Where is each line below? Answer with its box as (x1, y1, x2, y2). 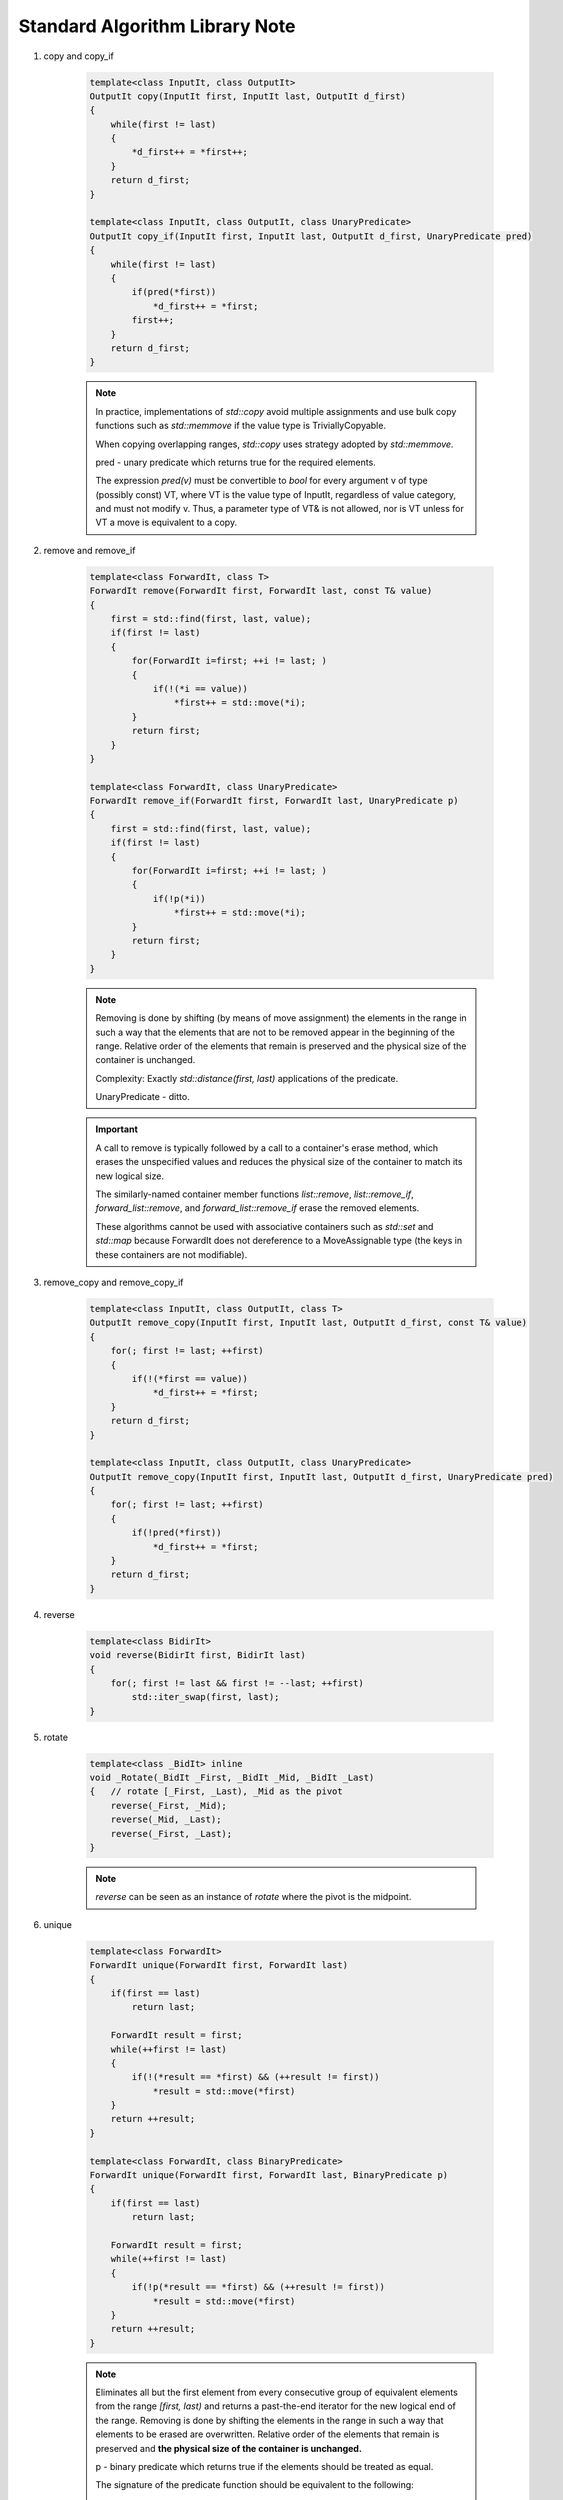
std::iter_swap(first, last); (131, 1691, 280, 1703)
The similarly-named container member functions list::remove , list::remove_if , (95, 1188, 414, 1200)
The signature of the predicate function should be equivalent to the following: (95, 2479, 414, 2491)
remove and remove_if (43, 544, 136, 556)
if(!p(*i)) (152, 893, 207, 904)
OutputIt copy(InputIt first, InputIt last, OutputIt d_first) (89, 90, 407, 102)
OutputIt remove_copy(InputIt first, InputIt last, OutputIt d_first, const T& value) (89, 1317, 528, 1329)
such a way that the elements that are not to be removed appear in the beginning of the (95, 1026, 455, 1038)
